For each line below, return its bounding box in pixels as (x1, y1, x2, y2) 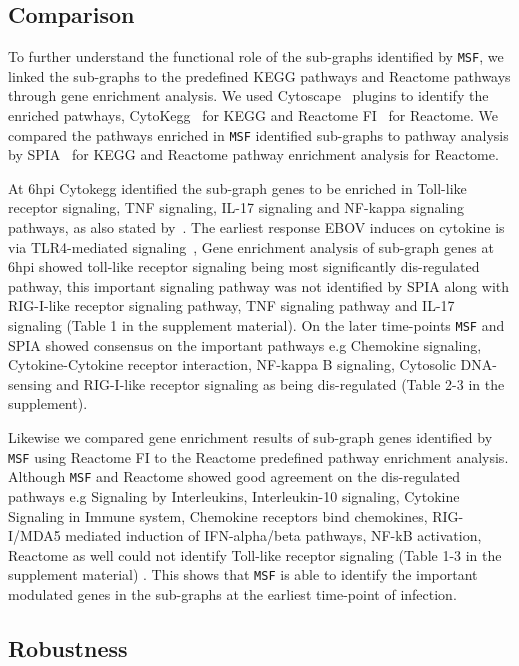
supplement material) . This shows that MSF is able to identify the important (8, 564, 478, 585)
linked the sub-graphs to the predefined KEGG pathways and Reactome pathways (8, 65, 511, 86)
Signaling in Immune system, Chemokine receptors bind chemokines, (8, 505, 428, 526)
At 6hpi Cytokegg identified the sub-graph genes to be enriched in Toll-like (8, 177, 467, 198)
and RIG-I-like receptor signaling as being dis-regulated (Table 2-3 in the (56, 373, 505, 394)
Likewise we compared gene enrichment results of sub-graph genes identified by (8, 427, 493, 448)
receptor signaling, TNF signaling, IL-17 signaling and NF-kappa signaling (8, 197, 465, 218)
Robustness (8, 633, 128, 663)
